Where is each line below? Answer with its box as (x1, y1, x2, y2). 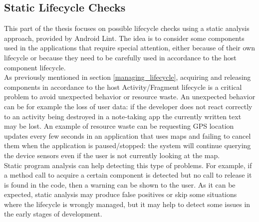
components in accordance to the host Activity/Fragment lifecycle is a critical (4, 81, 242, 92)
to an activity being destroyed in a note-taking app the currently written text (4, 111, 242, 121)
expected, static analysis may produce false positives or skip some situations (4, 189, 237, 200)
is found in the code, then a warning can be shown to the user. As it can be (4, 179, 236, 190)
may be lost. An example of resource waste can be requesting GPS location (4, 121, 234, 131)
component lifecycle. (4, 62, 66, 72)
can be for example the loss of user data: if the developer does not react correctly (4, 101, 253, 111)
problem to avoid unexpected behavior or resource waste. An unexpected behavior (4, 91, 256, 102)
